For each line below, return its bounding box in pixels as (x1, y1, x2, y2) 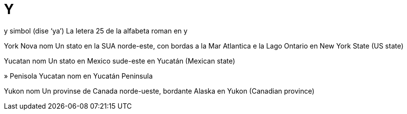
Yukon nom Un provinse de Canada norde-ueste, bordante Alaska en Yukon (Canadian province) (4, 86, 315, 95)
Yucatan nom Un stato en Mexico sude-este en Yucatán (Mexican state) (4, 56, 235, 65)
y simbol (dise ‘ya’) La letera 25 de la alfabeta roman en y (4, 26, 188, 35)
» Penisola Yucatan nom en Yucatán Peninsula (4, 71, 153, 80)
